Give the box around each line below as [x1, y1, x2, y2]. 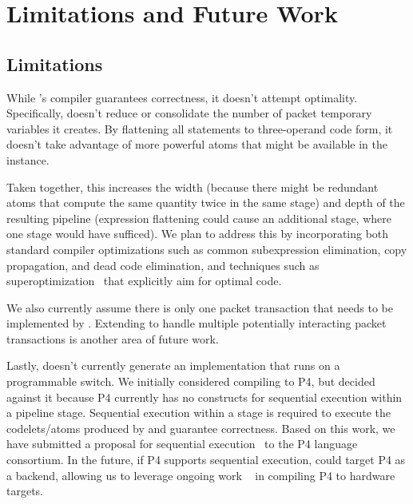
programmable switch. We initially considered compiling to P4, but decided [6, 373, 375, 390]
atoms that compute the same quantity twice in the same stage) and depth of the [6, 194, 405, 211]
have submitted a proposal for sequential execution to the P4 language [6, 435, 358, 452]
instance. [6, 151, 50, 168]
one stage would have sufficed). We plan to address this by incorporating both [6, 225, 389, 242]
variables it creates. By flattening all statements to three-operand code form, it [6, 120, 393, 137]
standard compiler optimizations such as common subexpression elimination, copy [6, 240, 407, 257]
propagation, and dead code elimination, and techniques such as [6, 256, 320, 273]
